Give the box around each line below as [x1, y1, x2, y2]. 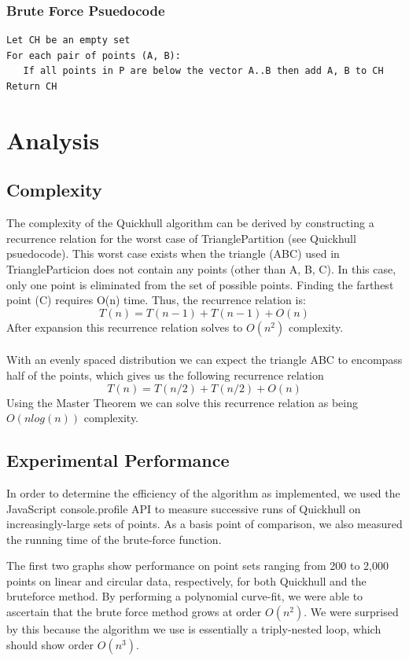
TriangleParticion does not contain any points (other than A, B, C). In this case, [6, 260, 396, 277]
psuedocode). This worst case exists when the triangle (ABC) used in [6, 245, 340, 262]
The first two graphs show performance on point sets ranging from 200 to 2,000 [6, 557, 389, 574]
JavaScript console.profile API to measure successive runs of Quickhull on [6, 500, 361, 516]
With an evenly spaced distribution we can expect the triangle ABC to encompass [6, 351, 403, 368]
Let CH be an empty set [6, 35, 131, 46]
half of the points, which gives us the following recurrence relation [6, 366, 324, 383]
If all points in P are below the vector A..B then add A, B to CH [23, 65, 384, 77]
